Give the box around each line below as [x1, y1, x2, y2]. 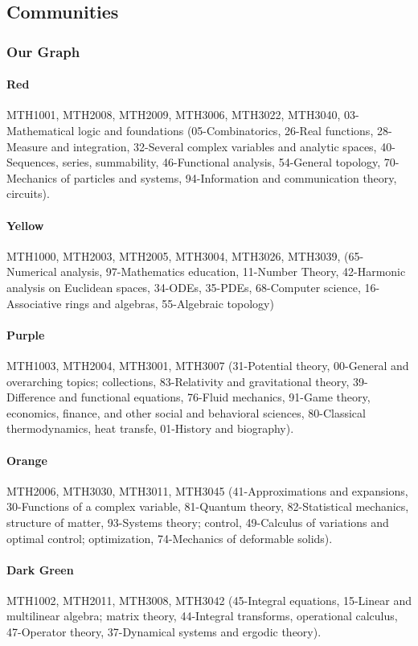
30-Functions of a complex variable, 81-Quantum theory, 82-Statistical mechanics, [6, 498, 409, 515]
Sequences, [6, 154, 59, 171]
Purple [6, 326, 45, 343]
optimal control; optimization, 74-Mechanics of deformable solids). [6, 529, 333, 546]
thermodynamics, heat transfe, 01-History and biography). [6, 420, 294, 437]
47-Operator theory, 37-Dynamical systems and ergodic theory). [6, 623, 322, 640]
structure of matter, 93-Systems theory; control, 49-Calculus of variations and [6, 513, 389, 530]
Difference [6, 389, 55, 405]
